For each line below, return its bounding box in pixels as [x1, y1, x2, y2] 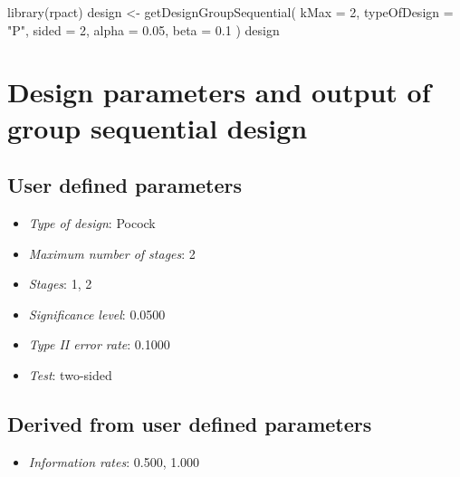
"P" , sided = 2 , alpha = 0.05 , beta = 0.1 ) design [7, 20, 280, 39]
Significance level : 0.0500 [28, 304, 166, 323]
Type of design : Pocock [28, 213, 156, 232]
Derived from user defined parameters [7, 409, 372, 437]
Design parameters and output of [7, 73, 431, 110]
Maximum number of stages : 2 [28, 243, 196, 262]
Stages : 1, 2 [28, 274, 92, 293]
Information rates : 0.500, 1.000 [28, 452, 200, 471]
